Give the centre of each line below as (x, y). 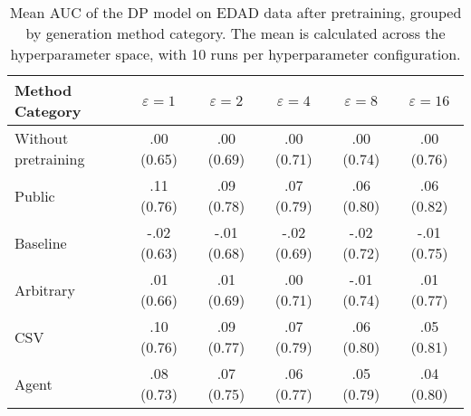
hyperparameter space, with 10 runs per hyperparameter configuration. (235, 54)
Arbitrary (45, 289)
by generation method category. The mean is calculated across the (235, 33)
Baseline (41, 242)
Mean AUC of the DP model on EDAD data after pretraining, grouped (235, 12)
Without (42, 138)
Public (35, 195)
